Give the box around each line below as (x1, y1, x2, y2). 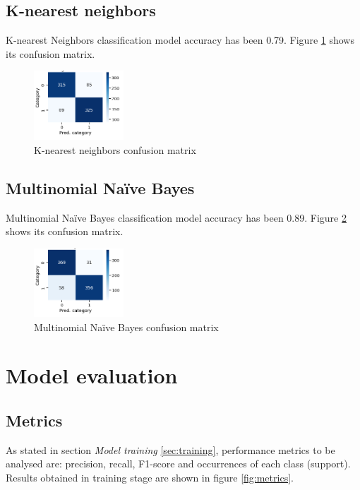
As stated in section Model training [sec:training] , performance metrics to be (6, 442, 335, 457)
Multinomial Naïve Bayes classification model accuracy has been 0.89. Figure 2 (6, 210, 347, 225)
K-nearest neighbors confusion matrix (34, 142, 196, 157)
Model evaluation (6, 361, 178, 390)
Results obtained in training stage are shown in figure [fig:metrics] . (6, 470, 294, 484)
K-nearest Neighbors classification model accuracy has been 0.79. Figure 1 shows (6, 32, 354, 47)
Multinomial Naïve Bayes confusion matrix (34, 319, 219, 334)
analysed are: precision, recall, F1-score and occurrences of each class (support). (6, 456, 351, 471)
